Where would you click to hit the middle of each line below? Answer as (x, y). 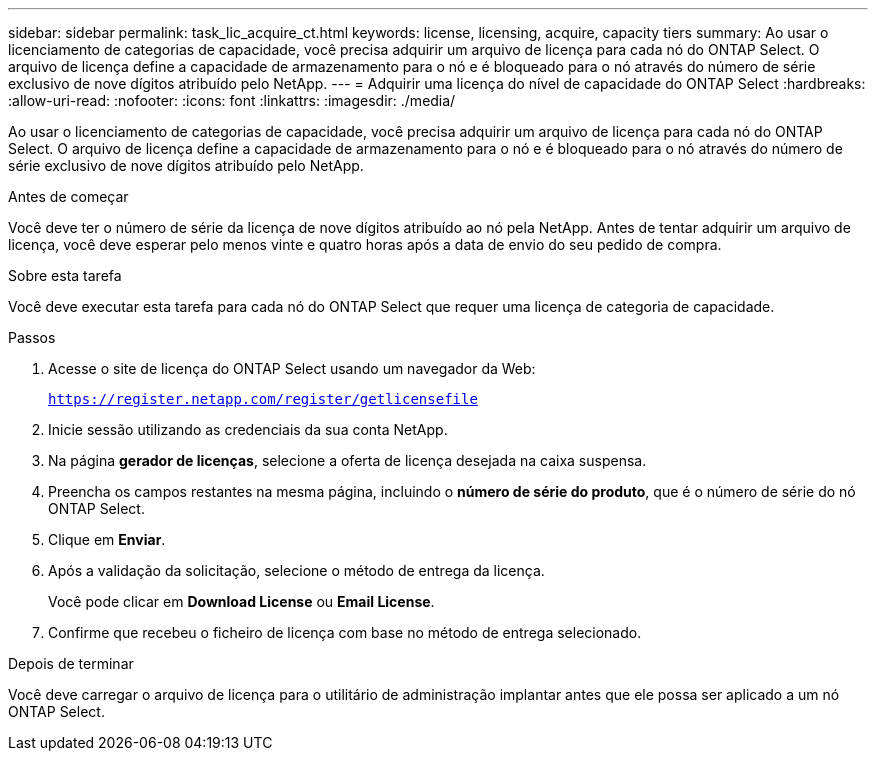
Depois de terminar (71, 663)
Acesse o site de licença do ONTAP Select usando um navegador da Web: (292, 368)
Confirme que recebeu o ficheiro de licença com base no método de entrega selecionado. (345, 632)
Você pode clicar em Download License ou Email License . (241, 601)
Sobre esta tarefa (65, 275)
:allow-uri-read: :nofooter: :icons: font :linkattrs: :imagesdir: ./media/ (232, 100)
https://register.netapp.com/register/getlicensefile (263, 399)
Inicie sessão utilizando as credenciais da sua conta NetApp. (248, 429)
